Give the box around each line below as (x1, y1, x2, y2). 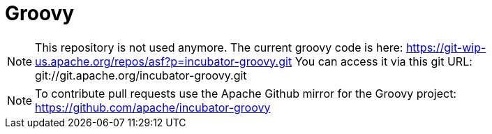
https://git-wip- (405, 40, 486, 54)
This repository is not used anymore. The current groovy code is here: (35, 40, 403, 54)
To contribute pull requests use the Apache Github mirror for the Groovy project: (35, 86, 456, 100)
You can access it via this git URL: (295, 54, 472, 68)
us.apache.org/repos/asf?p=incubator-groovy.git (35, 54, 292, 68)
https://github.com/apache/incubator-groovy (35, 100, 271, 114)
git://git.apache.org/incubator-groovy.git (35, 68, 247, 82)
